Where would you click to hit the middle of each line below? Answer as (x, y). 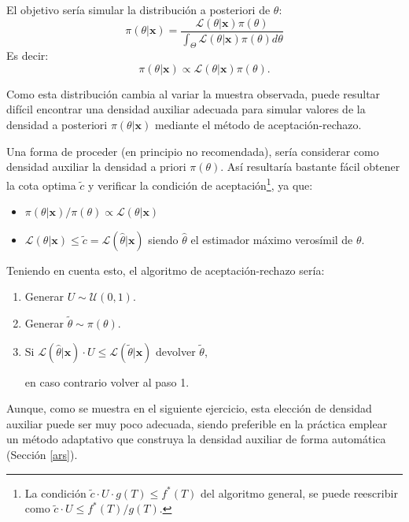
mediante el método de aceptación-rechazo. (258, 125)
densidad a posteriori (57, 125)
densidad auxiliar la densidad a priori (96, 167)
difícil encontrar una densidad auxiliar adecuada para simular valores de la (186, 109)
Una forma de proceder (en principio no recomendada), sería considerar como (193, 151)
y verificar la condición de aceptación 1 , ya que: (201, 183)
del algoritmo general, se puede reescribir (299, 492)
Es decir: (28, 56)
